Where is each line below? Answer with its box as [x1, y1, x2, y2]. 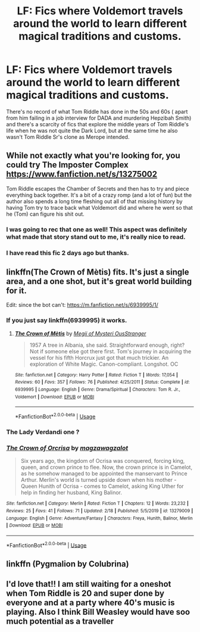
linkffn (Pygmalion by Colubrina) [6, 559, 129, 569]
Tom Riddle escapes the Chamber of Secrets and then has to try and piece [6, 185, 189, 192]
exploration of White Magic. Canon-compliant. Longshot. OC [29, 360, 179, 368]
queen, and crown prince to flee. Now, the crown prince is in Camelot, [20, 463, 192, 471]
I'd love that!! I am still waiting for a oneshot [6, 579, 171, 589]
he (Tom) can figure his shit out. [6, 210, 85, 217]
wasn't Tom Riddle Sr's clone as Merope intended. [6, 133, 130, 141]
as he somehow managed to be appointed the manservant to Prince [20, 470, 187, 477]
